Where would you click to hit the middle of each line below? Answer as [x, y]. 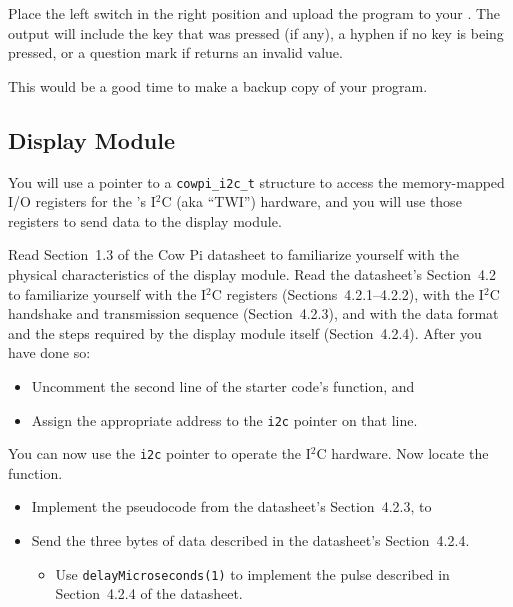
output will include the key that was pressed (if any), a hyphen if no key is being [256, 32]
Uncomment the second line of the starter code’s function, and [223, 385]
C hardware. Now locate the [402, 453]
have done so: [49, 352]
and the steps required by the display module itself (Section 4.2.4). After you [245, 332]
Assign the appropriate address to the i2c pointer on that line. [224, 419]
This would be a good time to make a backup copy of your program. [218, 85]
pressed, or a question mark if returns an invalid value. [175, 52]
